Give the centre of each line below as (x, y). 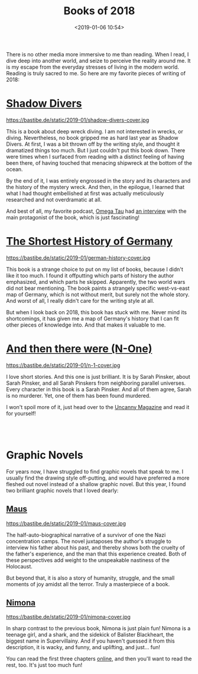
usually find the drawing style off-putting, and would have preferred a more (98, 478)
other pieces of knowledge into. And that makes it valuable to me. (86, 325)
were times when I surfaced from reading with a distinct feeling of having (95, 156)
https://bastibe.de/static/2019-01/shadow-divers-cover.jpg (78, 120)
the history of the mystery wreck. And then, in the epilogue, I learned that (95, 187)
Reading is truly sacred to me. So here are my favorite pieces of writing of (96, 73)
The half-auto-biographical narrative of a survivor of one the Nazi (86, 535)
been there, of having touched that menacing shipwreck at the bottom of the (99, 163)
